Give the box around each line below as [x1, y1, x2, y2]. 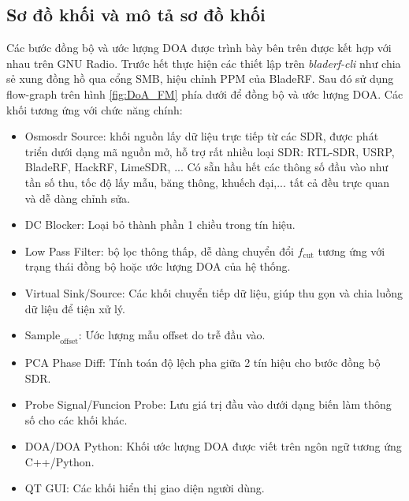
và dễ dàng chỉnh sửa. [24, 189, 130, 206]
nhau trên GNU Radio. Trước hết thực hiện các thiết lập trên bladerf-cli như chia [6, 54, 401, 71]
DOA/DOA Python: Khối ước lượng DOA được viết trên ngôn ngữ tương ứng [24, 438, 402, 454]
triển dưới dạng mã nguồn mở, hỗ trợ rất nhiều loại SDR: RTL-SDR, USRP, [24, 143, 395, 159]
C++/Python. [24, 453, 95, 469]
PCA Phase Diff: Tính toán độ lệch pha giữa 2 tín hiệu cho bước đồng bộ [24, 353, 381, 370]
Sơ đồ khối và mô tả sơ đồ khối [6, 2, 266, 27]
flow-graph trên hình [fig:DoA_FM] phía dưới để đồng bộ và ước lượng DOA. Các [6, 85, 403, 102]
